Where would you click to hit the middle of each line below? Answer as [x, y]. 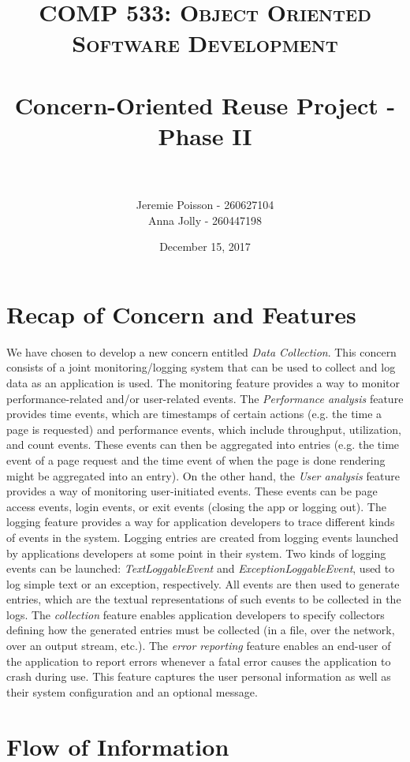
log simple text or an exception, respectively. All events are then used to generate [203, 583]
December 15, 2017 [205, 247]
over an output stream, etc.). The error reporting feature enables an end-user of [199, 646]
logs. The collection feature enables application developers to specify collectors [196, 614]
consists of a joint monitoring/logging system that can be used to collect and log [201, 367]
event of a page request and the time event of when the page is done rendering [196, 459]
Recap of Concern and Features [181, 314]
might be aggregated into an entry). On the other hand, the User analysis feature [203, 475]
